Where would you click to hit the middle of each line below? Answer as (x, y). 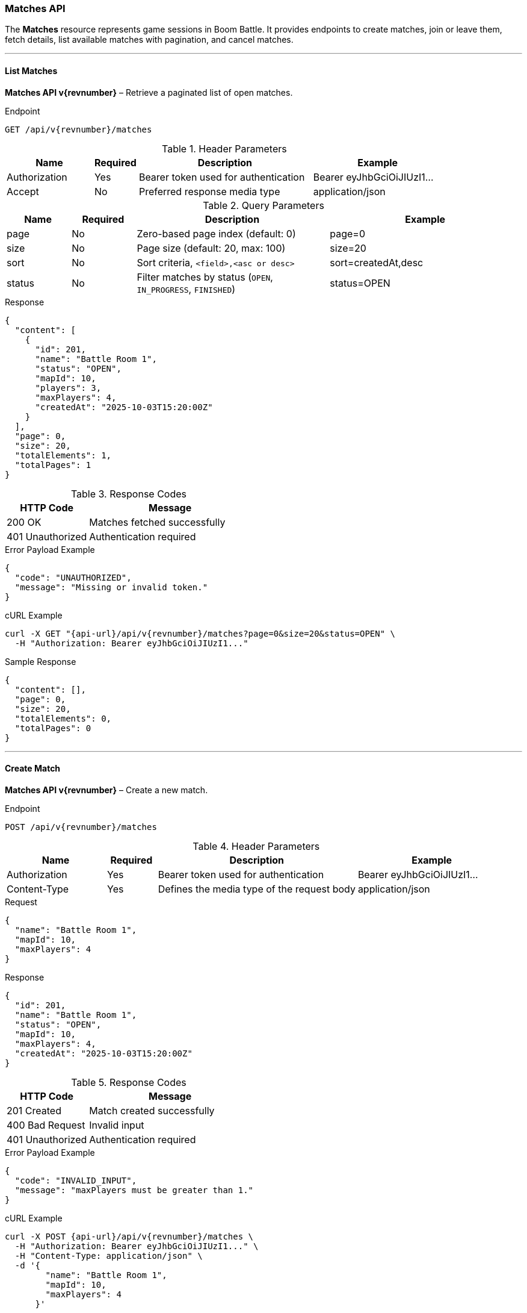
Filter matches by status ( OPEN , (205, 277)
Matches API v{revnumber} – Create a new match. (106, 790)
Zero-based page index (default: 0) (216, 233)
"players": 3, (68, 388)
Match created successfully (152, 1110)
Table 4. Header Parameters (256, 846)
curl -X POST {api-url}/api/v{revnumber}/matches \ (129, 1236)
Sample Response (41, 661)
